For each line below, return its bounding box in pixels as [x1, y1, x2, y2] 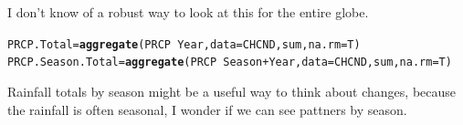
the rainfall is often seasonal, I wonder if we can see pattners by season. [7, 99, 407, 119]
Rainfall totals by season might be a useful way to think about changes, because [7, 81, 457, 100]
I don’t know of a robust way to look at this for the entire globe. [7, 3, 369, 21]
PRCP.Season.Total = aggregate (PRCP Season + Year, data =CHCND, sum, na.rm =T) [7, 56, 452, 69]
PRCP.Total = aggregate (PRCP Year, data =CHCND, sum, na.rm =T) [7, 37, 361, 51]
